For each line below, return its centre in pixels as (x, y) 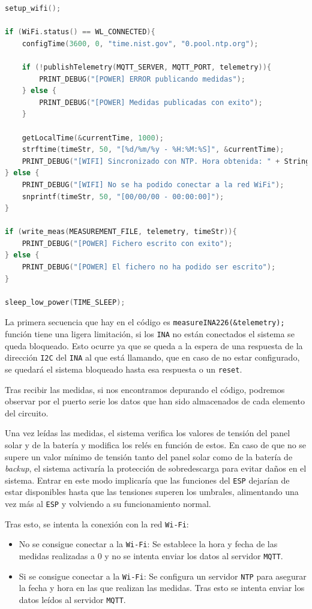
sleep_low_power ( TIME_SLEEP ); (65, 302)
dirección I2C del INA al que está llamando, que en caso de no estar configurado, (152, 357)
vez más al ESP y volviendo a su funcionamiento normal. (108, 504)
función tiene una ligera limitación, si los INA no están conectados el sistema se (150, 334)
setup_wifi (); (33, 8)
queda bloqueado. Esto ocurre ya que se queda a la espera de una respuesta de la (154, 345)
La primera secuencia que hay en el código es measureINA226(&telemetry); (145, 322)
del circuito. (27, 412)
